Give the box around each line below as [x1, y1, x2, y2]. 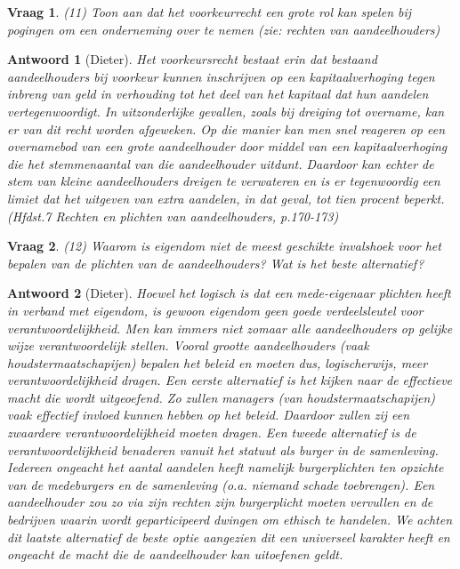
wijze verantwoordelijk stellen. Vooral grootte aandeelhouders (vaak [7, 336, 369, 355]
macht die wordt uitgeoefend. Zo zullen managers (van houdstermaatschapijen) [7, 388, 436, 406]
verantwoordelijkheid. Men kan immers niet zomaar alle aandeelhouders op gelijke [7, 318, 453, 337]
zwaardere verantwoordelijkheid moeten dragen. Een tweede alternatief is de [7, 423, 416, 442]
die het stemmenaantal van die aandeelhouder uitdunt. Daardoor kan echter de [7, 154, 434, 172]
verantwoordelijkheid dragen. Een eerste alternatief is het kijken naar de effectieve [7, 371, 453, 389]
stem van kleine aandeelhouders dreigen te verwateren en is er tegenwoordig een [7, 172, 440, 190]
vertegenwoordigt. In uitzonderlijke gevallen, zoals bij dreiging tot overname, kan [7, 101, 445, 120]
